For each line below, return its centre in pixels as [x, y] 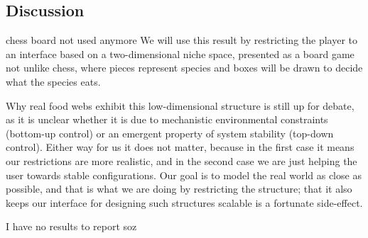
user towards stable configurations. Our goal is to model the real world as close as [184, 175]
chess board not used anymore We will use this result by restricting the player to [182, 40]
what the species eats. [53, 81]
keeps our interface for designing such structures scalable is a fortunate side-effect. [184, 202]
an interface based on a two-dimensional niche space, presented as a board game [180, 53]
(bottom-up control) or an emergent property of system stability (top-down [170, 133]
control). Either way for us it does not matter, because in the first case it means [180, 147]
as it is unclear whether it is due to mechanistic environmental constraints [167, 119]
